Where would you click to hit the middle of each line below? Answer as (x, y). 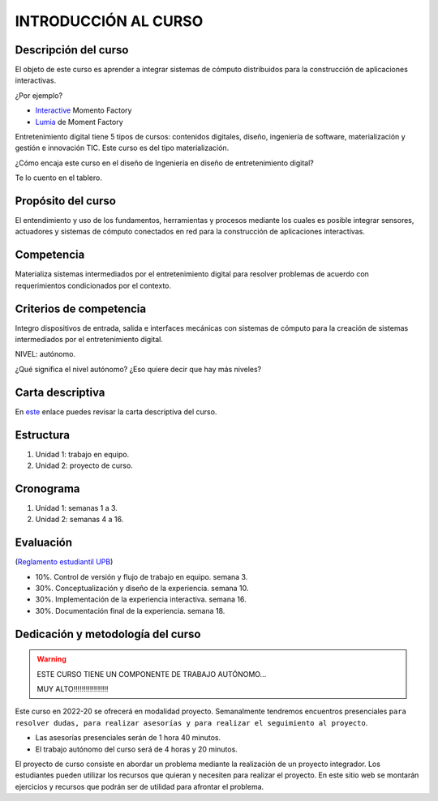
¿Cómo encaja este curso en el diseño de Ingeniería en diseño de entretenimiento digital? (164, 163)
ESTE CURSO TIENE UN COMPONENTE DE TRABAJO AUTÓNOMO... (152, 674)
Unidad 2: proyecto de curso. (84, 465)
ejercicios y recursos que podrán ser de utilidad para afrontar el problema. (140, 786)
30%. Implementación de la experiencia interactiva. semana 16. (141, 599)
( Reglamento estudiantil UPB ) (64, 562)
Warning (52, 659)
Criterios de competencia (80, 308)
